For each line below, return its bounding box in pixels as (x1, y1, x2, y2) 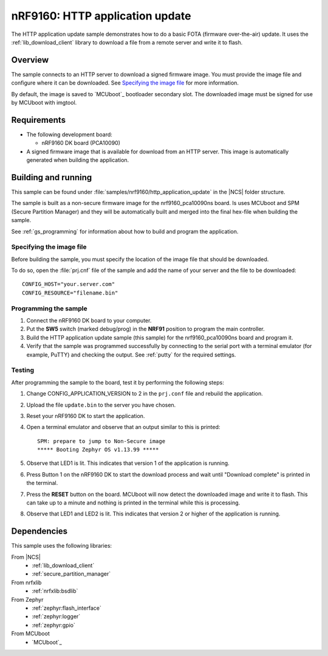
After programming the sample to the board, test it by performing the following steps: (11, 379, 224, 386)
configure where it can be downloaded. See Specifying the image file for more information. (11, 79, 239, 86)
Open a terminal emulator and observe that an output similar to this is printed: (26, 424, 220, 431)
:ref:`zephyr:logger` (32, 613, 81, 620)
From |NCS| (11, 553, 41, 560)
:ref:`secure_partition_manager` (32, 570, 111, 577)
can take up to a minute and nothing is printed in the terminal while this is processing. (26, 499, 241, 506)
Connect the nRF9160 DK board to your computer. (26, 317, 152, 324)
